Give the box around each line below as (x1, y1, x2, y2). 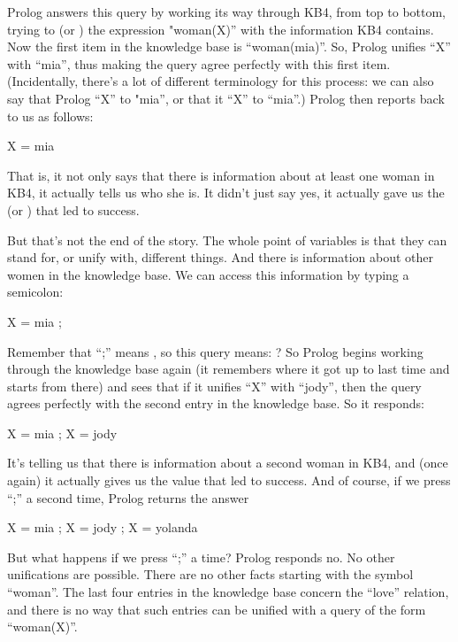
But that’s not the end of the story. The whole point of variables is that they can (7, 230, 447, 249)
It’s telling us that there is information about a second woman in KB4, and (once (7, 453, 448, 472)
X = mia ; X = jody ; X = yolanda (7, 518, 198, 537)
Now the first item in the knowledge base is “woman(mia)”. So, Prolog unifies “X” (7, 37, 451, 56)
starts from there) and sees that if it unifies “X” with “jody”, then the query (7, 376, 422, 395)
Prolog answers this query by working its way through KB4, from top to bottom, (7, 3, 447, 20)
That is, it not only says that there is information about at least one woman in (7, 166, 435, 184)
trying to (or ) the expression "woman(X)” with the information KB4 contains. (7, 19, 434, 38)
